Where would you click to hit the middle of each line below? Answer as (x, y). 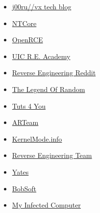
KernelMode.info (37, 138)
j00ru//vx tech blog (42, 6)
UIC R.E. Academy (41, 56)
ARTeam (25, 122)
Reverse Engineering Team (52, 155)
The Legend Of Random (49, 89)
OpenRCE (27, 40)
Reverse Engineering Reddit (54, 73)
